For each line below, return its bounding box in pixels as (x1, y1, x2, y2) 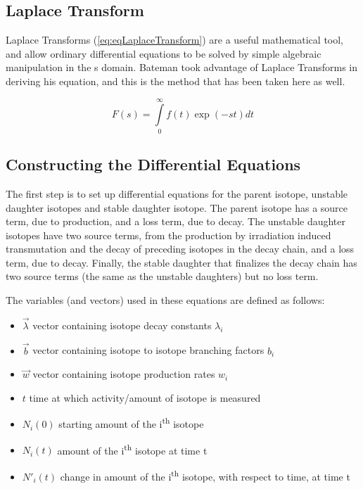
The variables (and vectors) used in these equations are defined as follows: (6, 293, 325, 307)
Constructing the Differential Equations (6, 153, 301, 175)
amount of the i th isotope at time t (57, 440, 208, 457)
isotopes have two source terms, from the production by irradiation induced (6, 227, 331, 242)
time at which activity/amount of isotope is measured (29, 390, 261, 405)
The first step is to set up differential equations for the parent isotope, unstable (6, 186, 348, 201)
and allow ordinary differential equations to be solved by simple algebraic (6, 46, 321, 61)
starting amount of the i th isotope (58, 414, 204, 431)
